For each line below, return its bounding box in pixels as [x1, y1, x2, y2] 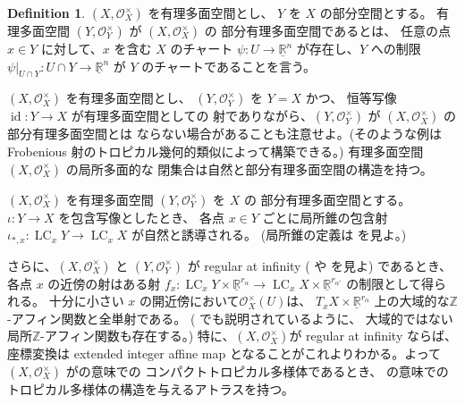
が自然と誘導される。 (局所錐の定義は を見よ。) [131, 225, 407, 244]
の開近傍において [139, 291, 240, 310]
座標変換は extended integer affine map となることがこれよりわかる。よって [7, 344, 442, 363]
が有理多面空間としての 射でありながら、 [71, 106, 313, 125]
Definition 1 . [7, 4, 86, 21]
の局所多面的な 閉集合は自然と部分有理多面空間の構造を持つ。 [65, 159, 433, 178]
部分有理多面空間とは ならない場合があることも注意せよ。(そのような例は [7, 124, 443, 143]
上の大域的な [374, 291, 450, 310]
